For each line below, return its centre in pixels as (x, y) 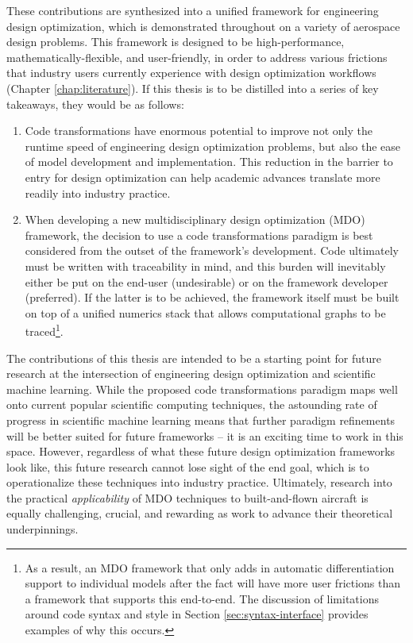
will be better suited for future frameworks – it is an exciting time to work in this (205, 435)
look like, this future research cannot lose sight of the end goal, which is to (188, 466)
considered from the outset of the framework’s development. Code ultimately (212, 250)
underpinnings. (42, 529)
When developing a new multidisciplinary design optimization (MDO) (195, 219)
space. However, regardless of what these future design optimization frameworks (201, 451)
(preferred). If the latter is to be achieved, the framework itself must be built (212, 297)
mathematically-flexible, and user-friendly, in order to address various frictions (197, 57)
